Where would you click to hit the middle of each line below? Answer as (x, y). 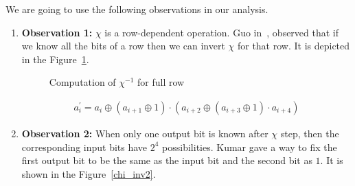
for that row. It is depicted (294, 46)
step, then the (310, 133)
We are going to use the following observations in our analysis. (137, 9)
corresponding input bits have (84, 147)
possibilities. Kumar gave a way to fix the (250, 147)
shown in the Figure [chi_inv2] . (89, 173)
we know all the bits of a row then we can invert (123, 46)
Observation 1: (57, 32)
